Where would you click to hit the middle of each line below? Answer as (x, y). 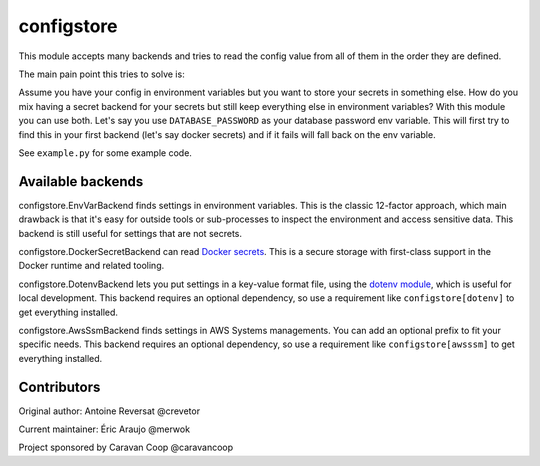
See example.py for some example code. (105, 152)
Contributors (59, 386)
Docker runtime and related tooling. (91, 266)
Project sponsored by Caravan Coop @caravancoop (126, 447)
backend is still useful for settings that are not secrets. (130, 233)
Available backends (81, 181)
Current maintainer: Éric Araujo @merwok (104, 429)
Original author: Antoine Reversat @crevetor (109, 411)
